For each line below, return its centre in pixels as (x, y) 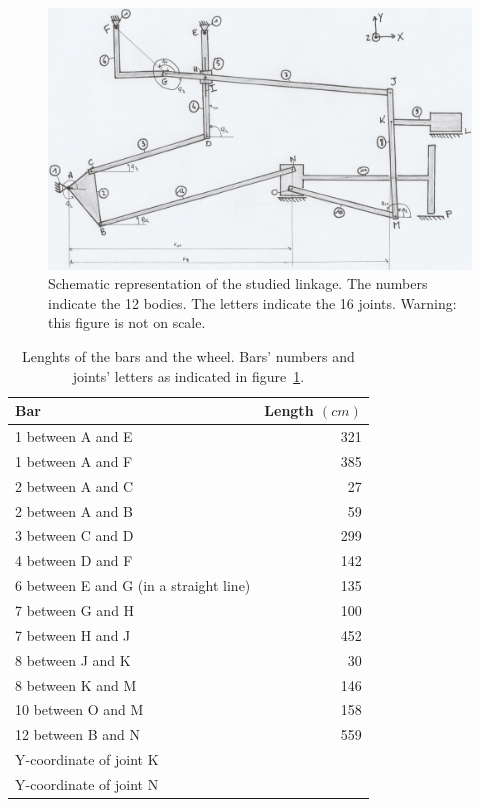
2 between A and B (74, 510)
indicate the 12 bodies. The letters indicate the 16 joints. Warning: (252, 302)
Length (289, 410)
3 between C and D (74, 535)
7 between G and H (75, 610)
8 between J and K (73, 659)
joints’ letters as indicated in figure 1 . (188, 375)
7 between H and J (73, 634)
